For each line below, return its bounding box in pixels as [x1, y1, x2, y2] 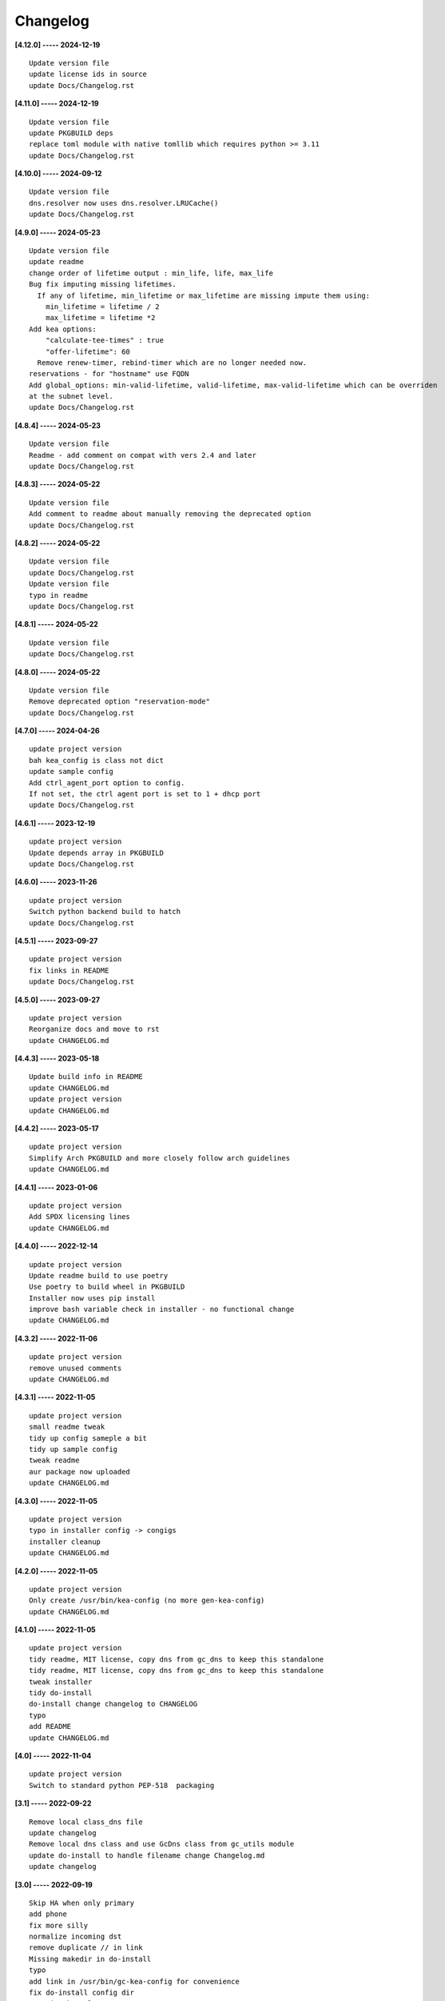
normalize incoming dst [29, 1932, 122, 1941]
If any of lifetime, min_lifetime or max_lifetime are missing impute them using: [37, 291, 371, 300]
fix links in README [29, 965, 109, 975]
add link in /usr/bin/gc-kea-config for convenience [29, 1977, 240, 1986]
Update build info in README [29, 1073, 143, 1081]
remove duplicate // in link [29, 1943, 143, 1952]
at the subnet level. [29, 392, 113, 401]
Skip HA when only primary [29, 1898, 135, 1907]
